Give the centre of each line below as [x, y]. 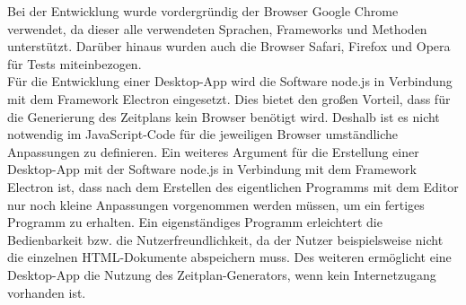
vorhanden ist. [47, 292]
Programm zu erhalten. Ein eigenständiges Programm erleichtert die [195, 222]
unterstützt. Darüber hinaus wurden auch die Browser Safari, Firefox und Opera [229, 46]
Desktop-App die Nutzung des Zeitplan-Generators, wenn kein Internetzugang [222, 274]
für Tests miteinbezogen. [75, 63]
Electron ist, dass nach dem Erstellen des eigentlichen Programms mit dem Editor [233, 186]
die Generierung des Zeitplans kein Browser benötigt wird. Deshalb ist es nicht [224, 116]
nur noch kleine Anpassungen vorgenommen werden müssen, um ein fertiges [216, 204]
